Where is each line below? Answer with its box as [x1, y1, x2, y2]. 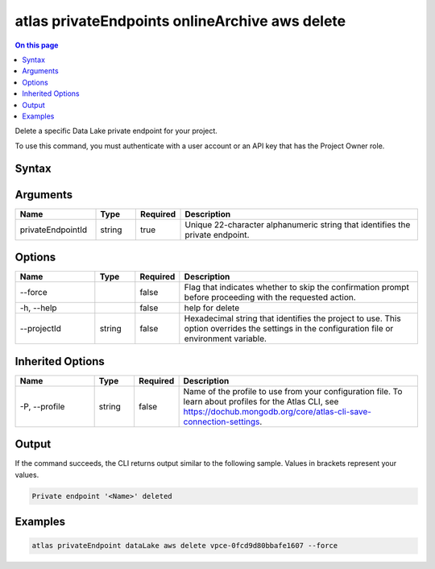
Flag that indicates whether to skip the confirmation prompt [184, 282, 410, 293]
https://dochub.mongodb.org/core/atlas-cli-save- [183, 405, 372, 417]
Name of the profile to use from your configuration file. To [183, 385, 403, 397]
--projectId [19, 323, 62, 334]
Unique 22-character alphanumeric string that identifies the [184, 218, 411, 230]
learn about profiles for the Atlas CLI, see [183, 396, 339, 407]
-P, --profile [19, 401, 65, 412]
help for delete [184, 302, 240, 314]
